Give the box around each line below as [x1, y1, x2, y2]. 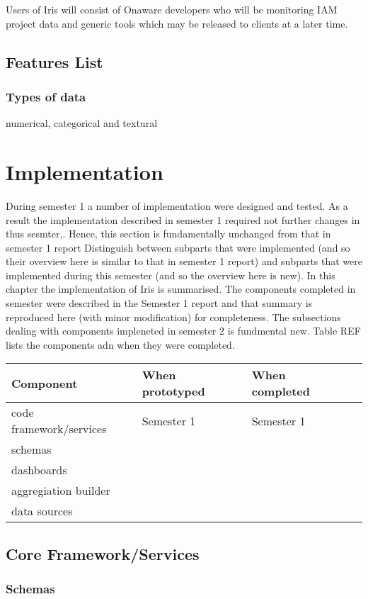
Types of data [6, 87, 86, 105]
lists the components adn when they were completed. [6, 337, 235, 352]
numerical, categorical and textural [6, 116, 158, 130]
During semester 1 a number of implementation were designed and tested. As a [6, 198, 348, 213]
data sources [11, 503, 73, 520]
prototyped [142, 383, 205, 400]
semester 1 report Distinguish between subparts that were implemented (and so [6, 240, 350, 254]
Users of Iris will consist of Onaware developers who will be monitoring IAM [6, 2, 338, 16]
